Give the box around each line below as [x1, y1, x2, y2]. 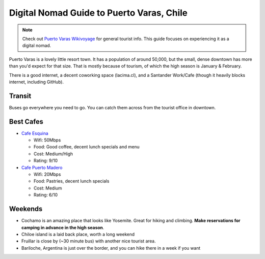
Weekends [9, 205, 43, 213]
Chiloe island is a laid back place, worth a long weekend [21, 231, 135, 237]
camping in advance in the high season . [21, 224, 105, 230]
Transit [9, 92, 31, 100]
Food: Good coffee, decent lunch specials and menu [33, 144, 140, 150]
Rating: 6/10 [33, 192, 58, 198]
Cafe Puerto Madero [21, 165, 63, 170]
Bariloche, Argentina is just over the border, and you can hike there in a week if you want [21, 245, 201, 251]
